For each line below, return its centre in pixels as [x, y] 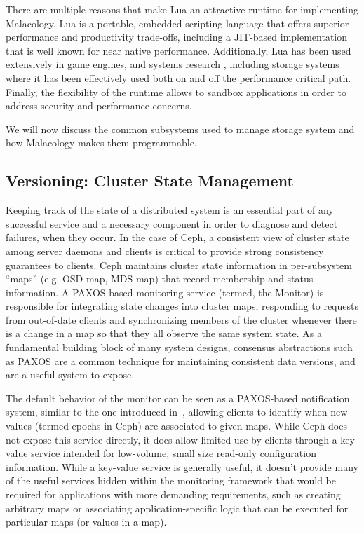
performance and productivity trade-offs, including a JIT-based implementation [177, 37]
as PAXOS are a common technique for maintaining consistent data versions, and [181, 361]
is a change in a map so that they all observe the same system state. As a [164, 333]
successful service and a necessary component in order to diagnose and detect [172, 223]
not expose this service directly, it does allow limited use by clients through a [171, 439]
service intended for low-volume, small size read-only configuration [174, 453]
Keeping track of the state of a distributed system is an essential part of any [170, 210]
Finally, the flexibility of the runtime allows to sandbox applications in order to [176, 91]
